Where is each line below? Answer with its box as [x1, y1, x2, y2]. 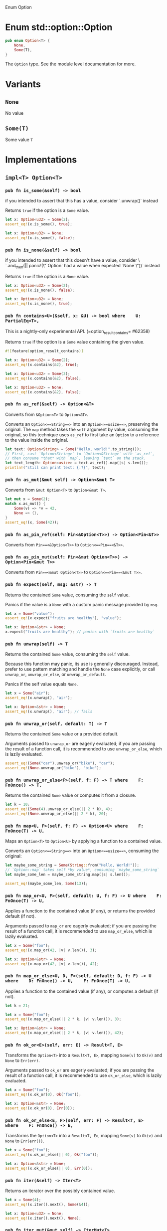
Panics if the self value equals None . [5, 681, 78, 687]
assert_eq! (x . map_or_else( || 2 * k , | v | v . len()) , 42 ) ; [5, 1031, 124, 1036]
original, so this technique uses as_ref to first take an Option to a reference [5, 431, 160, 438]
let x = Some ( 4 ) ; [5, 1197, 41, 1202]
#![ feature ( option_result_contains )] [5, 349, 84, 353]
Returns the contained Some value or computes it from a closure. [5, 792, 136, 798]
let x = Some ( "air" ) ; [5, 691, 50, 696]
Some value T [5, 137, 33, 143]
